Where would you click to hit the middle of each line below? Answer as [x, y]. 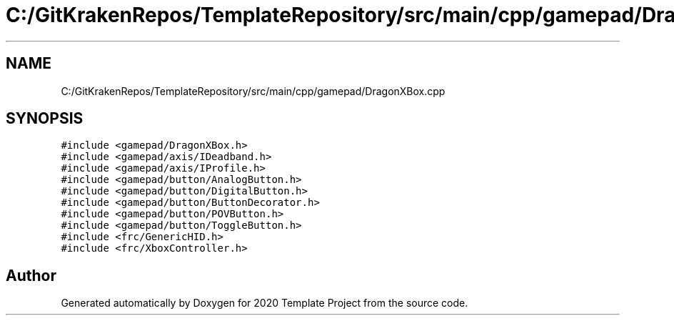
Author [31, 275]
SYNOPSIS [45, 119]
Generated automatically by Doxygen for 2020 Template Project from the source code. [265, 303]
